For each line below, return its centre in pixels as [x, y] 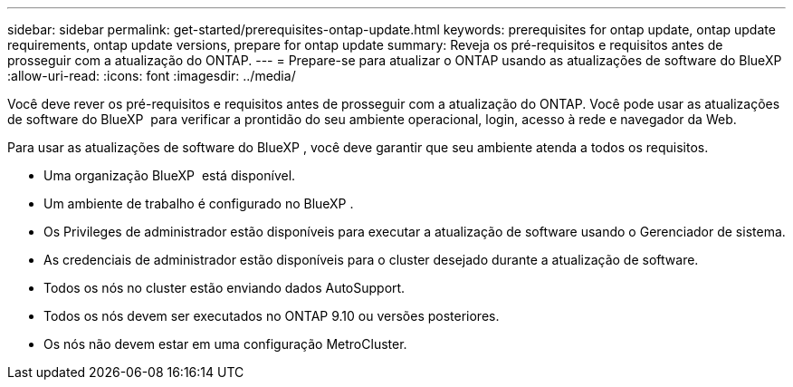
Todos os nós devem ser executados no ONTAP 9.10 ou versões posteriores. [272, 316]
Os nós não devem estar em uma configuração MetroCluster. [225, 344]
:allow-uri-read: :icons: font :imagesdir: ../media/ [152, 76]
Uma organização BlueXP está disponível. [170, 175]
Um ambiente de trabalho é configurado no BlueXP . [199, 203]
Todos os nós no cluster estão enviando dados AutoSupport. [225, 288]
